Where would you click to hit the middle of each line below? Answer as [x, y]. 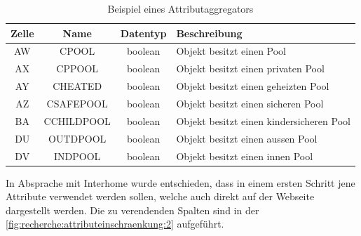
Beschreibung [209, 33]
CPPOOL [77, 68]
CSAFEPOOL [77, 103]
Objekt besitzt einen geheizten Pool [253, 86]
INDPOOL [77, 156]
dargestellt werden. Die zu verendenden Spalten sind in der [132, 210]
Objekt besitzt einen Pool [231, 51]
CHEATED [77, 86]
